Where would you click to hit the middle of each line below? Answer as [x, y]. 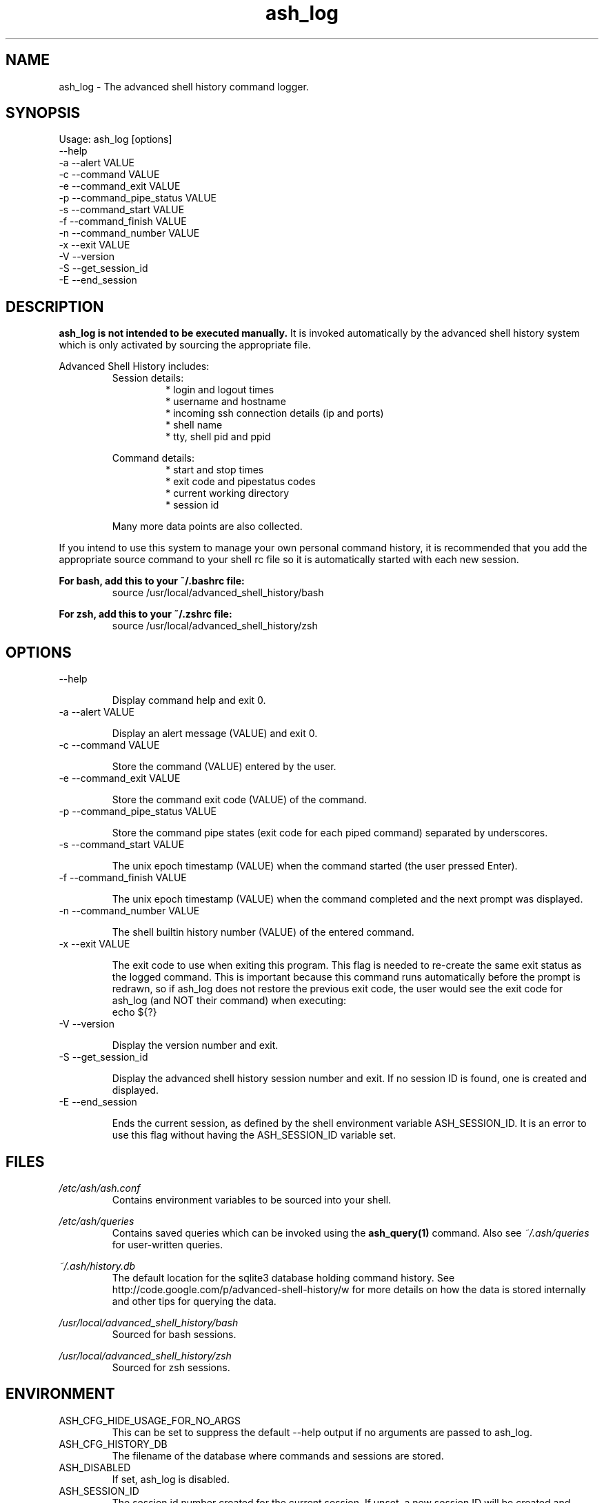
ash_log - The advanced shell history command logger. [184, 86]
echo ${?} [134, 1012]
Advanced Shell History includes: [134, 366]
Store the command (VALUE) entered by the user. [224, 767]
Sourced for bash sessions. [174, 1334]
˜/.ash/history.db [97, 1266]
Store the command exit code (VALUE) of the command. [240, 800]
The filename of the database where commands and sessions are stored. [278, 1455]
